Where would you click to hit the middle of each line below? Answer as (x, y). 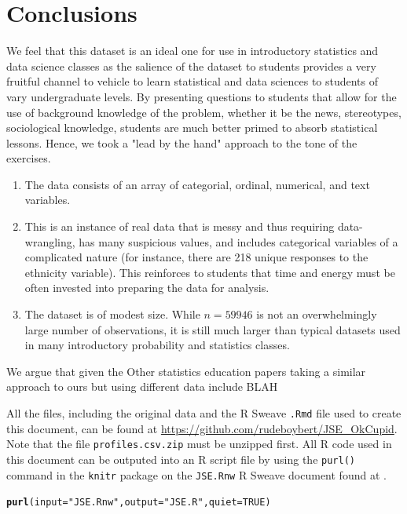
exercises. (29, 158)
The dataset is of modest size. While (112, 314)
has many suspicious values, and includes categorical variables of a (238, 241)
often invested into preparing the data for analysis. (147, 288)
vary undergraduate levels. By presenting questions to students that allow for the (202, 96)
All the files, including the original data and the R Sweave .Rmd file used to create (204, 413)
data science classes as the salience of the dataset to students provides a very (191, 66)
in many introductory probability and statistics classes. (157, 345)
